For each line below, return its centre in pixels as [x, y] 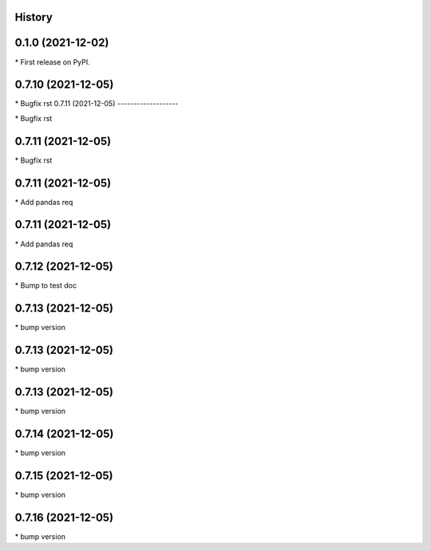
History [34, 17]
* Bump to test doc [46, 285]
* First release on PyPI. [53, 62]
